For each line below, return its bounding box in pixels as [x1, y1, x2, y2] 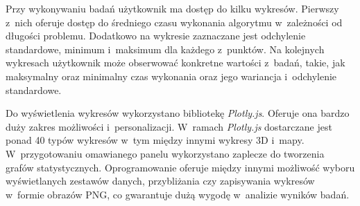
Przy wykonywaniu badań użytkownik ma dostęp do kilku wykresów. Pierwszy [6, 1, 339, 15]
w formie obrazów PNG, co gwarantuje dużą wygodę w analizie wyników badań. [6, 187, 350, 201]
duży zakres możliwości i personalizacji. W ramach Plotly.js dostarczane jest [6, 119, 332, 133]
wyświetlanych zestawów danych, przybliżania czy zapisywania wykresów [6, 174, 315, 188]
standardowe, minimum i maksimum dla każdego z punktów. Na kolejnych [6, 41, 325, 56]
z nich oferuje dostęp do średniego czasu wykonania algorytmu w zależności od [6, 15, 343, 29]
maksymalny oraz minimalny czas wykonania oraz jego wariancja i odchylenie [6, 68, 337, 83]
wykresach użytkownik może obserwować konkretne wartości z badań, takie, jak [6, 55, 345, 70]
